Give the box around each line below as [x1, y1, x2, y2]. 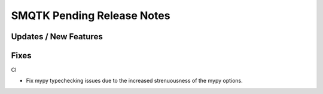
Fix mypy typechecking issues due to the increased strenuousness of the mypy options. [26, 77, 243, 84]
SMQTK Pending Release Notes [11, 9, 170, 22]
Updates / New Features [11, 32, 103, 42]
